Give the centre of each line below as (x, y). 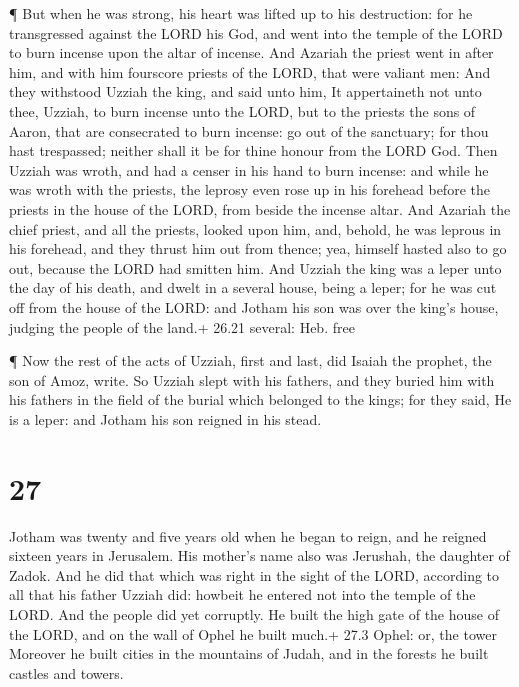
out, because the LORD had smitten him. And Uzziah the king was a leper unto (255, 267)
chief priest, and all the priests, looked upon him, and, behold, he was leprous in (255, 228)
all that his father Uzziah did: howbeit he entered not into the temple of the (242, 594)
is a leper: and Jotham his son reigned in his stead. (165, 418)
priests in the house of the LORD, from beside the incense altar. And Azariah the (260, 208)
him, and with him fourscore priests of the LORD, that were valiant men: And (250, 71)
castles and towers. (66, 672)
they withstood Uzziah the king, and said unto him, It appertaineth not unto (245, 91)
